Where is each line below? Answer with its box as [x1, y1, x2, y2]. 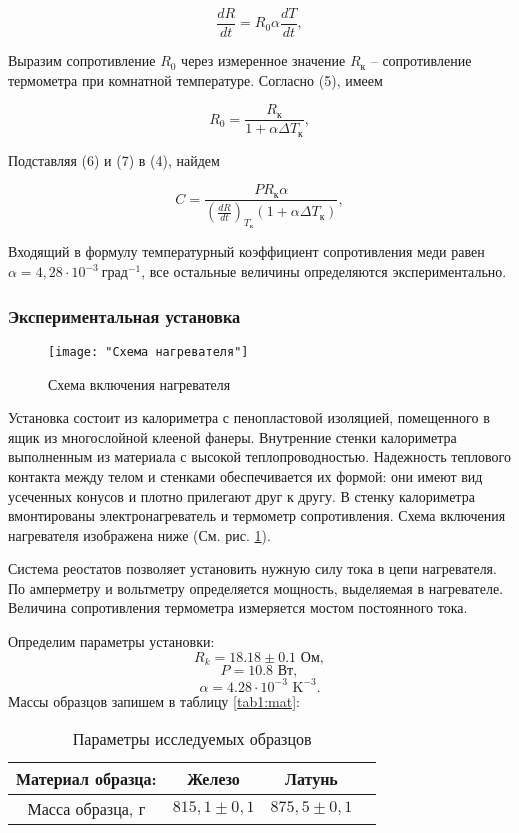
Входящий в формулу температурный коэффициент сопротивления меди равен [8, 241, 485, 262]
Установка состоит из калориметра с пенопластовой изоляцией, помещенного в [8, 407, 490, 428]
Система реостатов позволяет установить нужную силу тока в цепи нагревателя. [8, 558, 497, 579]
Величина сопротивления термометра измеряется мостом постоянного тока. [8, 597, 468, 618]
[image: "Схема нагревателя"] [48, 344, 249, 359]
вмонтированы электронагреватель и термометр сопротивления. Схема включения [8, 505, 506, 526]
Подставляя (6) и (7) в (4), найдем [8, 149, 220, 170]
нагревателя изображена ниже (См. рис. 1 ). [8, 524, 271, 545]
